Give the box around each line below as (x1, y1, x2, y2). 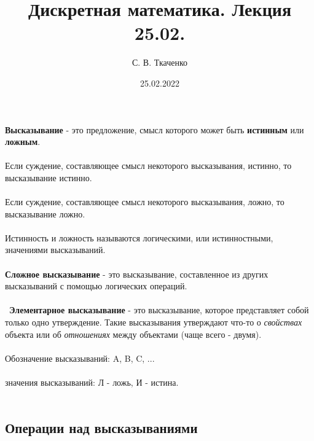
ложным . (5, 135, 41, 148)
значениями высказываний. (5, 243, 106, 256)
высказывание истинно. (5, 171, 92, 184)
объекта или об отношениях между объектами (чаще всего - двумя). (5, 327, 262, 340)
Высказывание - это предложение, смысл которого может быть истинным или (5, 123, 304, 136)
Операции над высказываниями (5, 418, 198, 437)
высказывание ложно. (5, 207, 85, 220)
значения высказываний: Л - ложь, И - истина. (5, 375, 179, 388)
